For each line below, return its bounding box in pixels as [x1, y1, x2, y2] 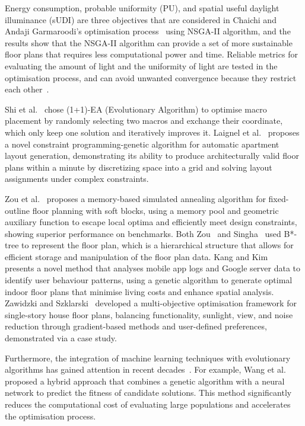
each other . [5, 83, 49, 95]
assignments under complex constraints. [5, 172, 149, 185]
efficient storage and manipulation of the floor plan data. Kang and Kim [5, 250, 268, 262]
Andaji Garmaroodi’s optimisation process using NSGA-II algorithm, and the [5, 25, 291, 37]
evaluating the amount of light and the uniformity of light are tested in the [5, 59, 278, 72]
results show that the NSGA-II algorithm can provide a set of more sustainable [5, 36, 293, 49]
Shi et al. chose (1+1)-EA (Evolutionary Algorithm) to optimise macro [5, 103, 267, 115]
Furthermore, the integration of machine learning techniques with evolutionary [5, 351, 291, 364]
